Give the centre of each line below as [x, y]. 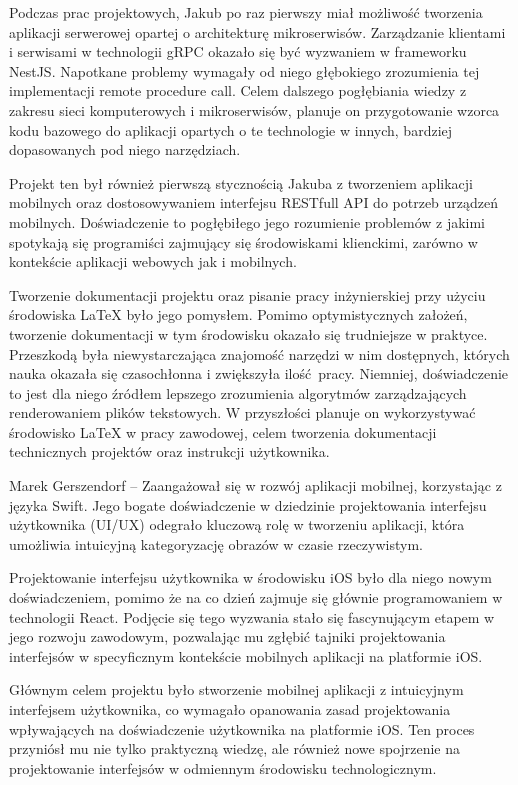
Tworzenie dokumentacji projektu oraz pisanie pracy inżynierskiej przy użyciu [247, 294]
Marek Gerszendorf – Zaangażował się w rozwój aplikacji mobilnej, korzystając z [255, 485]
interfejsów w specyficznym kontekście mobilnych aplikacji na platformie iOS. [246, 655]
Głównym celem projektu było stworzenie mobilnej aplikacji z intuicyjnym [236, 689]
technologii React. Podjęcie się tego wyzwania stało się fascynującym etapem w [252, 616]
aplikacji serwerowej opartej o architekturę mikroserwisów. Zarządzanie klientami [257, 31]
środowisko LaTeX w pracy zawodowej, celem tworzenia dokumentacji [223, 431]
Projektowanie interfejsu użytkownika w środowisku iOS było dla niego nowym [250, 577]
